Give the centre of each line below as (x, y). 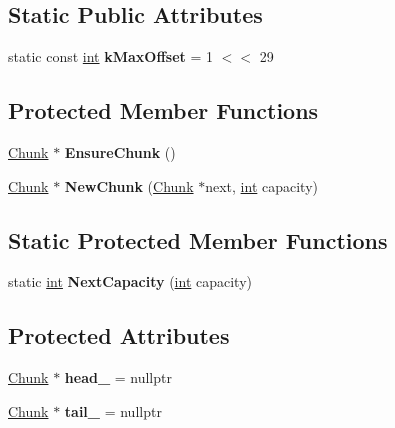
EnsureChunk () (120, 152)
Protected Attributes (119, 335)
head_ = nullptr (118, 377)
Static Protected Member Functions (198, 239)
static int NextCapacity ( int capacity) (130, 281)
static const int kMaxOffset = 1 (111, 56)
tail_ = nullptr (113, 410)
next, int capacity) (262, 185)
